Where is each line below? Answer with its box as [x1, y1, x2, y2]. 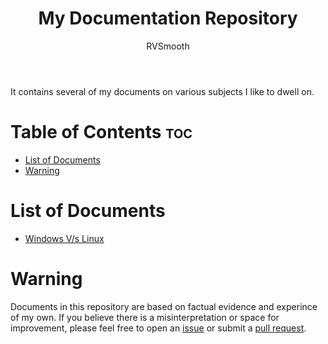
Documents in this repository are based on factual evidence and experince [10, 300, 318, 312]
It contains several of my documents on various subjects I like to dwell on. [10, 85, 315, 97]
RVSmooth [146, 40, 190, 52]
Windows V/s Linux [24, 232, 105, 244]
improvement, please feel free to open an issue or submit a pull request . [10, 322, 307, 334]
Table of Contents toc [10, 121, 193, 144]
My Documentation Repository [38, 7, 298, 30]
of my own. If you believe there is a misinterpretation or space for [10, 311, 280, 323]
